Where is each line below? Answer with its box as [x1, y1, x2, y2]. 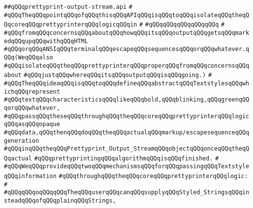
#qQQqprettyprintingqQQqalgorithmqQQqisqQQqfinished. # [34, 155, 219, 162]
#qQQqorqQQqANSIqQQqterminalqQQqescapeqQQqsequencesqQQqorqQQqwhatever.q [4, 46, 250, 53]
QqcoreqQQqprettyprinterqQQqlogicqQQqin [4, 21, 138, 28]
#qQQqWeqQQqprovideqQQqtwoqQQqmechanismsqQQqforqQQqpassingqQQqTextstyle [4, 163, 250, 170]
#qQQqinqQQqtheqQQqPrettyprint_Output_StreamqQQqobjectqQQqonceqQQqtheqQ [4, 145, 250, 153]
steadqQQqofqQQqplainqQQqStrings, [4, 197, 116, 205]
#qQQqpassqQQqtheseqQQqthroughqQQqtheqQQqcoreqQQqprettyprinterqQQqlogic [4, 112, 250, 120]
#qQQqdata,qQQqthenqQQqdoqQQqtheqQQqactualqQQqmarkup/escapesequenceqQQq [4, 129, 250, 136]
